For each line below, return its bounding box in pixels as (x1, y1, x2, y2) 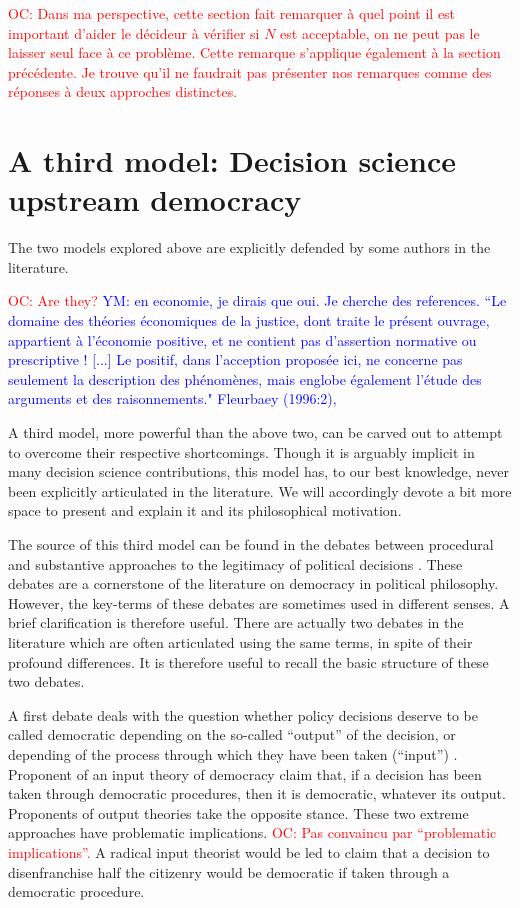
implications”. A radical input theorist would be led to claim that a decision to (8, 841, 490, 862)
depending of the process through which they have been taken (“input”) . (8, 743, 458, 764)
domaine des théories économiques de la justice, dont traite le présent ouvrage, (8, 310, 490, 331)
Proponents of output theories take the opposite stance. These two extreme (8, 802, 469, 823)
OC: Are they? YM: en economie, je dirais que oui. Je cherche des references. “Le (8, 290, 507, 311)
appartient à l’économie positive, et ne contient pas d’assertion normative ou (8, 329, 477, 350)
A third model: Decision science (8, 140, 457, 181)
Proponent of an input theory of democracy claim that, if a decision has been (8, 763, 482, 784)
